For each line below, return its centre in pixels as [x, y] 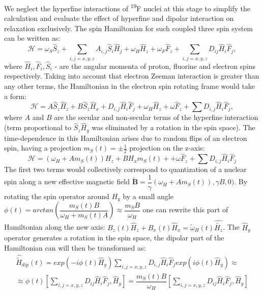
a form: [15, 96]
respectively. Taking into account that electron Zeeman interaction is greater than [132, 76]
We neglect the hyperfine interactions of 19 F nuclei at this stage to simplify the [127, 7]
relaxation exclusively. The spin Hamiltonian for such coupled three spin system [129, 28]
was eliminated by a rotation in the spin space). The [173, 127]
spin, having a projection [43, 148]
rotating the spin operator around [57, 196]
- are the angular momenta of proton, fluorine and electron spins [155, 66]
